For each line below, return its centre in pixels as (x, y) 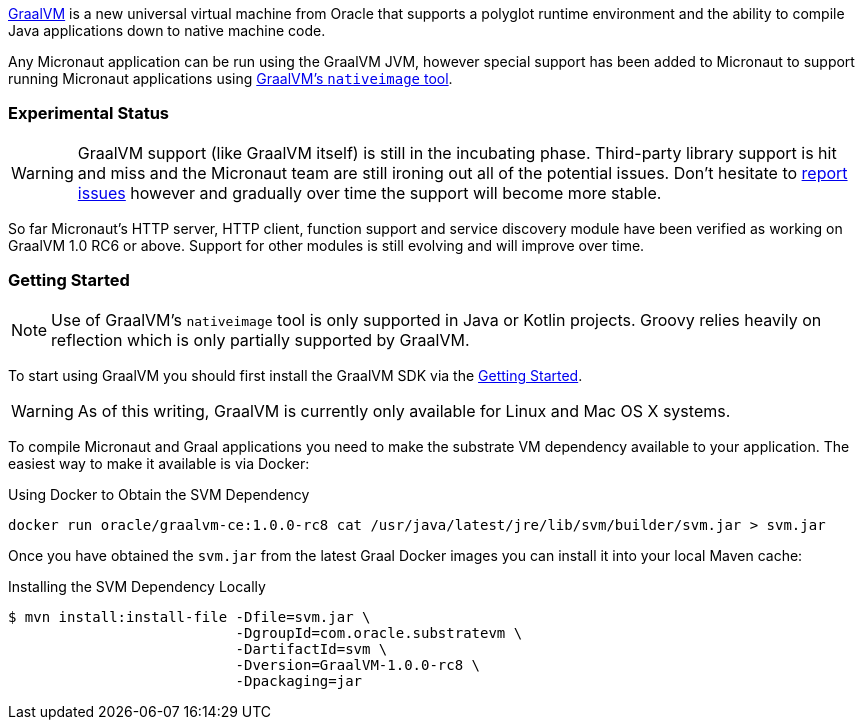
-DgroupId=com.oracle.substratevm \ (379, 632)
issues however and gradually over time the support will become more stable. (369, 192)
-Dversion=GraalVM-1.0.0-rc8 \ (358, 664)
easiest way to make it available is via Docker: (159, 463)
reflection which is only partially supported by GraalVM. (260, 339)
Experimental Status (89, 113)
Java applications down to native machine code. (167, 30)
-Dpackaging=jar (299, 680)
